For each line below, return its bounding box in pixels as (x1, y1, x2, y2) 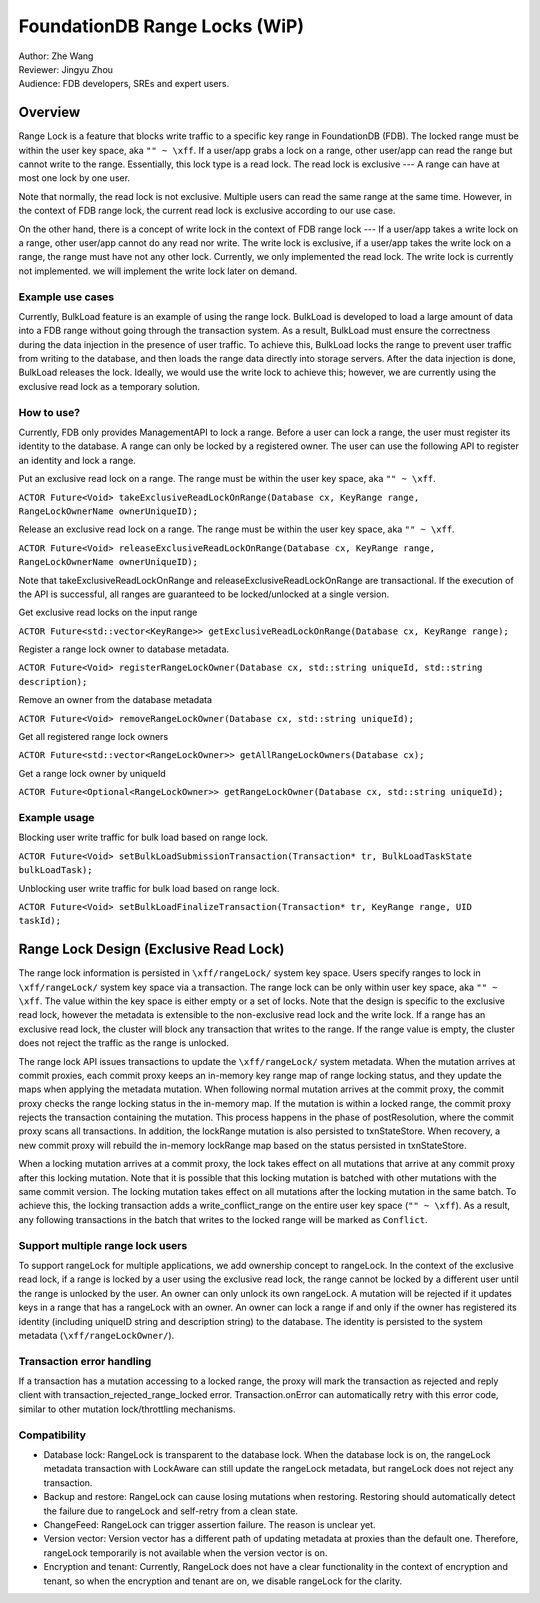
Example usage (18, 810, 95, 824)
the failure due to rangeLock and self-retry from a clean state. (43, 1505, 299, 1517)
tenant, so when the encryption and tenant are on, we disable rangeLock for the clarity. (43, 1575, 403, 1587)
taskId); (18, 915, 62, 927)
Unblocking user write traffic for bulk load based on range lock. (18, 882, 280, 894)
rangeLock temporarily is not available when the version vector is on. (43, 1546, 328, 1559)
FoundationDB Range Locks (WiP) (18, 15, 305, 37)
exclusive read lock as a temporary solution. (18, 380, 200, 392)
